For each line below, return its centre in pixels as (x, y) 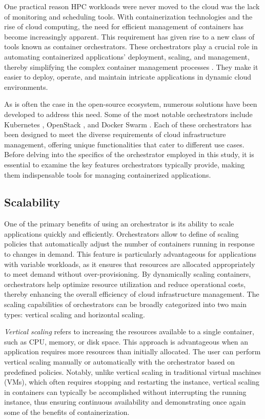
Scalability (32, 202)
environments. (26, 87)
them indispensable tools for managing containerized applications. (108, 174)
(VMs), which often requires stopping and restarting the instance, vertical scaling (132, 382)
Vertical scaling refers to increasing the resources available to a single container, (129, 331)
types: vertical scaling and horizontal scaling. (75, 314)
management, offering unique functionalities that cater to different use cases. (124, 144)
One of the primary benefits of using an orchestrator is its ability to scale (119, 224)
